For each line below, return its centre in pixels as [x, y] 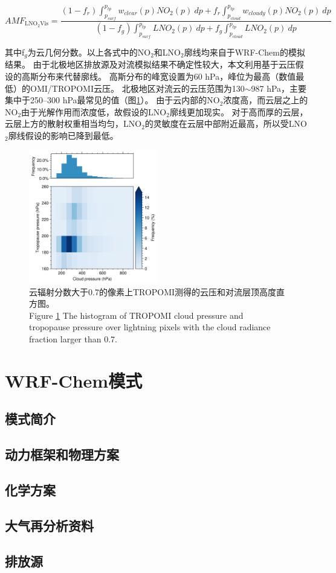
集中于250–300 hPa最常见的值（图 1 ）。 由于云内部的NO [112, 100]
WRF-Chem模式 [74, 380]
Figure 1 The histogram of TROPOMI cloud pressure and [136, 315]
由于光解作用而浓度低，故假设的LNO [94, 111]
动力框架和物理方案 [62, 454]
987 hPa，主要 [279, 88]
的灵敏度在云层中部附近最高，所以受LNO [226, 123]
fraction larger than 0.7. [73, 339]
